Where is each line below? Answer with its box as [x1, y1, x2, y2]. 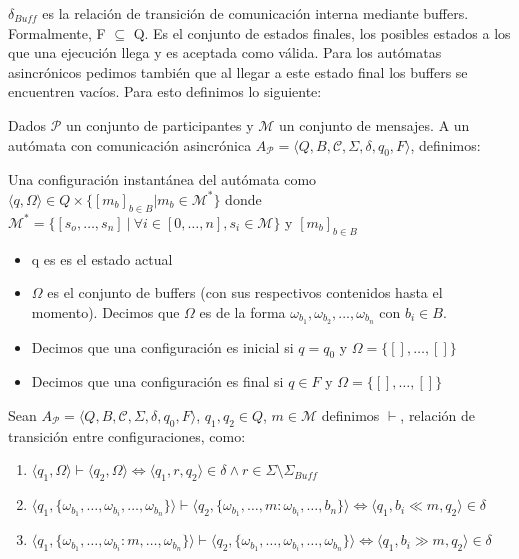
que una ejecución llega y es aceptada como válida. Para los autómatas [8, 42, 442, 63]
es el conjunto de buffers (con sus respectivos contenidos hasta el [47, 282, 443, 303]
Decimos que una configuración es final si [31, 371, 284, 392]
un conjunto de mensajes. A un [279, 114, 470, 135]
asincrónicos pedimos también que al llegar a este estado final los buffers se [8, 61, 468, 82]
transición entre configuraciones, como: [8, 425, 246, 446]
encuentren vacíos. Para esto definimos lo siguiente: [8, 81, 322, 102]
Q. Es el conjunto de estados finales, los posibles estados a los [133, 22, 511, 43]
